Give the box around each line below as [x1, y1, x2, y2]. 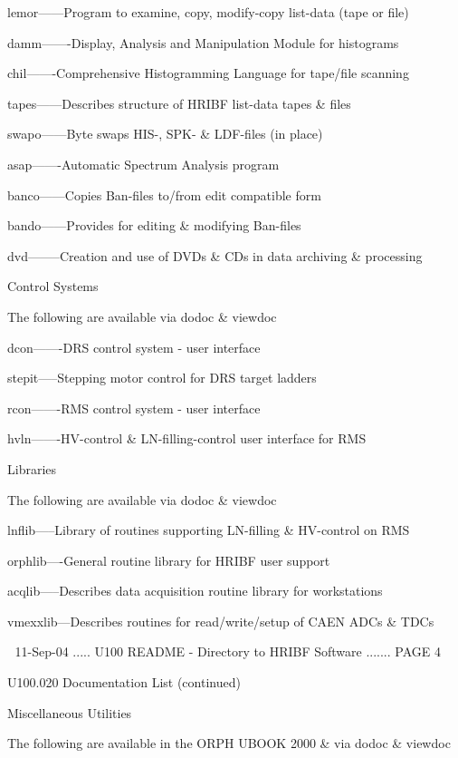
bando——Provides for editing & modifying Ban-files [7, 216, 301, 235]
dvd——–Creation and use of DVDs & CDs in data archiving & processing [7, 246, 423, 265]
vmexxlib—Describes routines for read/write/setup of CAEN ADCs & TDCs [7, 611, 434, 630]
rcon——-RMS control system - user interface [7, 398, 261, 417]
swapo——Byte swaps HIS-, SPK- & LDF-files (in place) [7, 124, 323, 143]
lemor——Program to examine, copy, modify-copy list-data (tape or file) [7, 3, 409, 21]
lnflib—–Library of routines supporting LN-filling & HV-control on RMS [7, 520, 410, 539]
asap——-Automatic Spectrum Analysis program [7, 154, 280, 173]
